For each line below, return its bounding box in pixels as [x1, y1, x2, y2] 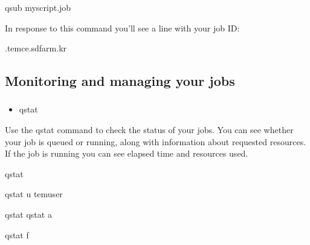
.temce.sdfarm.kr [5, 42, 67, 54]
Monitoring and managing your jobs [5, 71, 235, 90]
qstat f [5, 228, 29, 241]
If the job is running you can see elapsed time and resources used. [5, 147, 248, 160]
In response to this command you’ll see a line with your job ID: [5, 21, 240, 34]
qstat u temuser [5, 188, 63, 200]
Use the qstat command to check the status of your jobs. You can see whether [5, 123, 294, 136]
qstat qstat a [5, 208, 52, 221]
